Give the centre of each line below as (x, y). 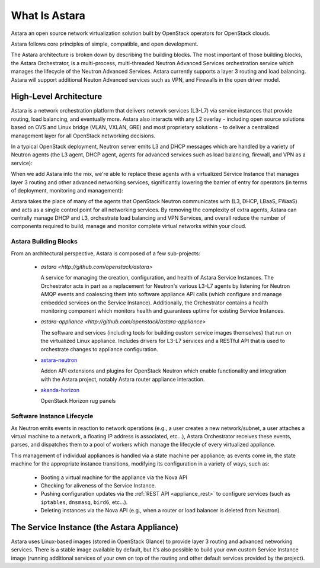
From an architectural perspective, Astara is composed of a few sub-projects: (106, 253)
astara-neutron (59, 360)
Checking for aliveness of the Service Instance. (98, 485)
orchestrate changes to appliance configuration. (99, 349)
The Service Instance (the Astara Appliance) (95, 527)
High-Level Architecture (57, 97)
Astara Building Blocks (44, 242)
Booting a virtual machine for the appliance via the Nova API (114, 477)
